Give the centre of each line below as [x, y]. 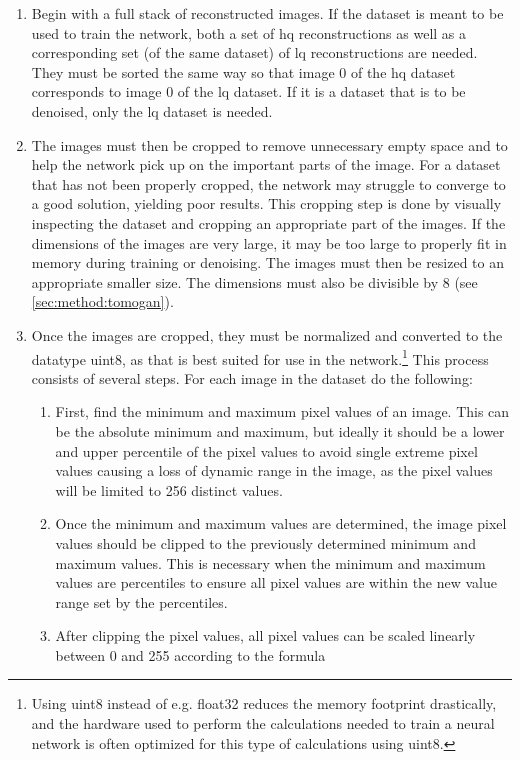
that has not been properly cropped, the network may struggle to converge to [268, 183]
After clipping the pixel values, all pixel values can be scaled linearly [265, 635]
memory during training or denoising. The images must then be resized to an [268, 262]
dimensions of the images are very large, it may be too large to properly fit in [269, 242]
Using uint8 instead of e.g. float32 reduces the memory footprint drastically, [264, 703]
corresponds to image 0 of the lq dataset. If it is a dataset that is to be [248, 91]
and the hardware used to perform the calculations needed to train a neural [263, 723]
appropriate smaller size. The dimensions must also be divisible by [235, 281]
